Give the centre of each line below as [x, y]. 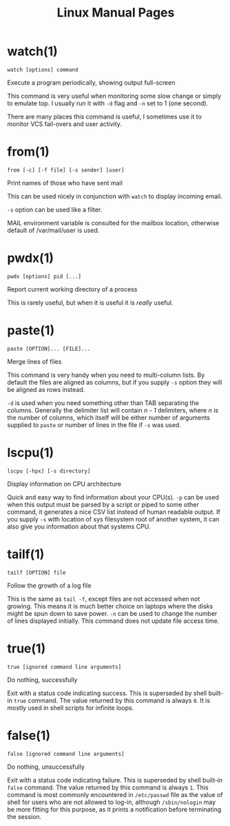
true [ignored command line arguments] [64, 667]
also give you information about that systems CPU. [79, 526]
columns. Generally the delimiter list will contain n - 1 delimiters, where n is [113, 410]
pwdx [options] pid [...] [44, 276]
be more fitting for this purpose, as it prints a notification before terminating [114, 809]
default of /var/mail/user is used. [53, 230]
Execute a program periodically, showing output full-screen [91, 82]
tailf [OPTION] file [37, 572]
